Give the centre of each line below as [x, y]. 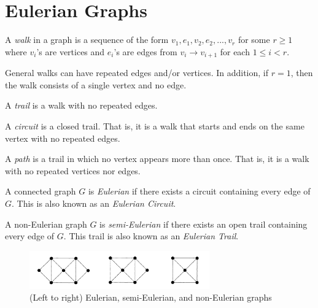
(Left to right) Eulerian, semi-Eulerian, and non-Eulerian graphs [151, 297]
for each [235, 51]
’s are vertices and [71, 51]
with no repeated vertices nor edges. [73, 170]
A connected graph [41, 191]
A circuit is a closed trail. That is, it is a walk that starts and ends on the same [155, 125]
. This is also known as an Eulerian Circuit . [94, 203]
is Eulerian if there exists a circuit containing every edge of [199, 191]
